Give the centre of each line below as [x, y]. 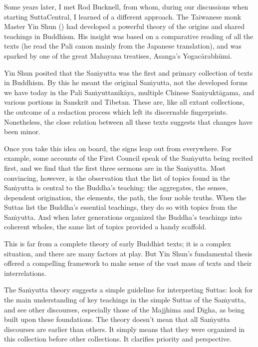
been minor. [22, 131]
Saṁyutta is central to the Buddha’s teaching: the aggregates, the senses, [116, 188]
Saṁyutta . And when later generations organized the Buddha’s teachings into [123, 217]
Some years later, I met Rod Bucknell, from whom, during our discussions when [126, 7]
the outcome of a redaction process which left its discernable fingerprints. [116, 111]
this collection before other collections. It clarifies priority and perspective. [118, 339]
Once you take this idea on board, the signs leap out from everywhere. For [118, 148]
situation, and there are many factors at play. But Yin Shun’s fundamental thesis [128, 253]
